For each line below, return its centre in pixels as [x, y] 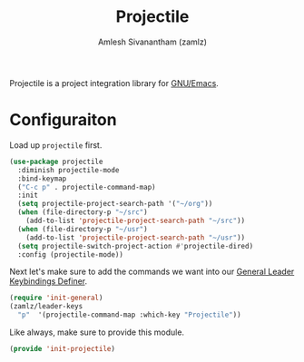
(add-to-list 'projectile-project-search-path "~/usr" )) [136, 238]
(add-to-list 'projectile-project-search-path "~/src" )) [136, 220]
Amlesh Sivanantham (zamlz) [152, 42]
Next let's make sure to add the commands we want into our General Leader [152, 272]
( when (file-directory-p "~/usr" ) [83, 229]
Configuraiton [63, 120]
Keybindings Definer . [49, 281]
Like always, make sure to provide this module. [97, 332]
